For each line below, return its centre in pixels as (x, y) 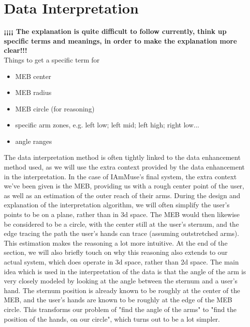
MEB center (33, 76)
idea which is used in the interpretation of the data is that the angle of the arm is (125, 271)
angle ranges (34, 141)
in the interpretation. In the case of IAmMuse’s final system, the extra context (120, 176)
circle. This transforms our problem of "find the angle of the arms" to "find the (120, 309)
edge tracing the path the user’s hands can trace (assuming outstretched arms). (122, 233)
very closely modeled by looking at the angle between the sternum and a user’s (121, 281)
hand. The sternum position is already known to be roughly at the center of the (122, 290)
